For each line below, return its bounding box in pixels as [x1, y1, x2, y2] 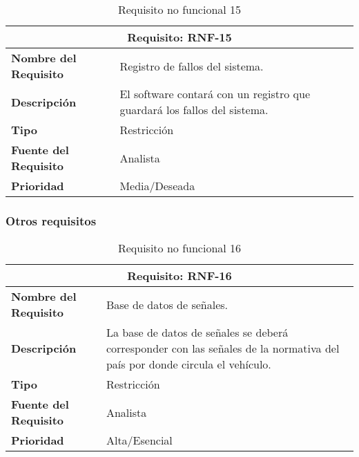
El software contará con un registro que [119, 86, 311, 102]
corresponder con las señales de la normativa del [106, 340, 340, 357]
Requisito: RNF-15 [127, 29, 232, 45]
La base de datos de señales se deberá [106, 324, 289, 341]
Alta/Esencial [106, 432, 173, 449]
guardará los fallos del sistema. [119, 102, 269, 118]
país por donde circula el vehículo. [106, 356, 271, 373]
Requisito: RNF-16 [127, 268, 232, 284]
